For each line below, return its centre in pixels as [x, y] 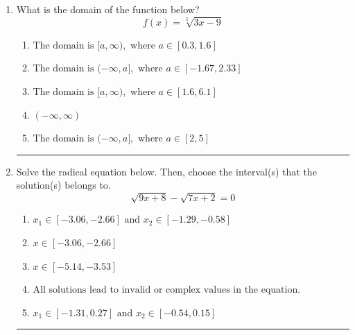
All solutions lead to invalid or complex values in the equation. [167, 290]
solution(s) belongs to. [63, 185]
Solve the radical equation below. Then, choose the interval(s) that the [166, 171]
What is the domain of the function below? [108, 9]
